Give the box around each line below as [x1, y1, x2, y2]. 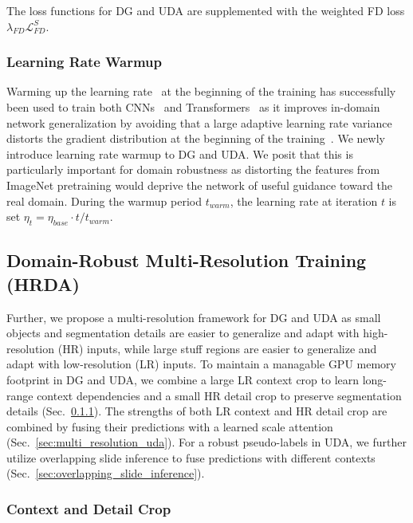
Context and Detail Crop [6, 499, 171, 518]
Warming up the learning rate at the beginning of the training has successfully [6, 83, 396, 100]
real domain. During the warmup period [6, 192, 202, 209]
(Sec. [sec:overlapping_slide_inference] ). [6, 465, 205, 482]
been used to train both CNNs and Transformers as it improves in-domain [6, 99, 380, 115]
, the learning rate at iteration [230, 192, 378, 209]
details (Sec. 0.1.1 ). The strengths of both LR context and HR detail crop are [6, 403, 387, 419]
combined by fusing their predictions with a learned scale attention [6, 418, 333, 435]
